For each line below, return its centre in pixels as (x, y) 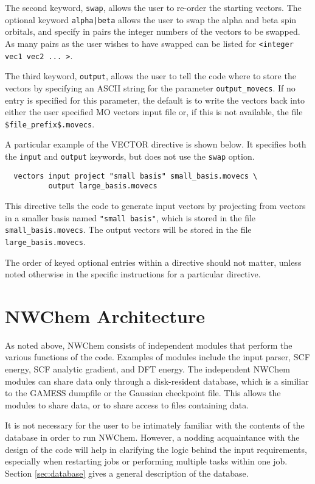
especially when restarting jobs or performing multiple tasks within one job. (146, 461)
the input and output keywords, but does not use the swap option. (130, 156)
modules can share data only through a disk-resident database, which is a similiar (157, 381)
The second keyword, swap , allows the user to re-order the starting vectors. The (153, 7)
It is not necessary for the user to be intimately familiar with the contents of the (155, 425)
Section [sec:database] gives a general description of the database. (127, 473)
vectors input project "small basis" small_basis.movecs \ (136, 176)
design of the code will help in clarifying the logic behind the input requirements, (156, 449)
